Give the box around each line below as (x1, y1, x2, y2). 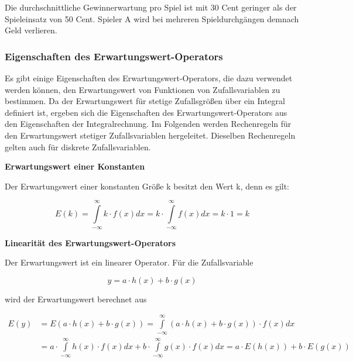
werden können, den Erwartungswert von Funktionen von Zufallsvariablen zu (5, 83, 280, 95)
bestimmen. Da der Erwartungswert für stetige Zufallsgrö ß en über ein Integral (5, 95, 285, 107)
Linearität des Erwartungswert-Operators (5, 236, 176, 249)
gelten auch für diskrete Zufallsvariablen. (5, 140, 151, 153)
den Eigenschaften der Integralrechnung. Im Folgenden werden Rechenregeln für (5, 118, 292, 130)
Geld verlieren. (5, 24, 57, 36)
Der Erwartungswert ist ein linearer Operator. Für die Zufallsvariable (5, 256, 253, 268)
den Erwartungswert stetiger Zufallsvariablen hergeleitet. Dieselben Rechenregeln (5, 129, 296, 141)
